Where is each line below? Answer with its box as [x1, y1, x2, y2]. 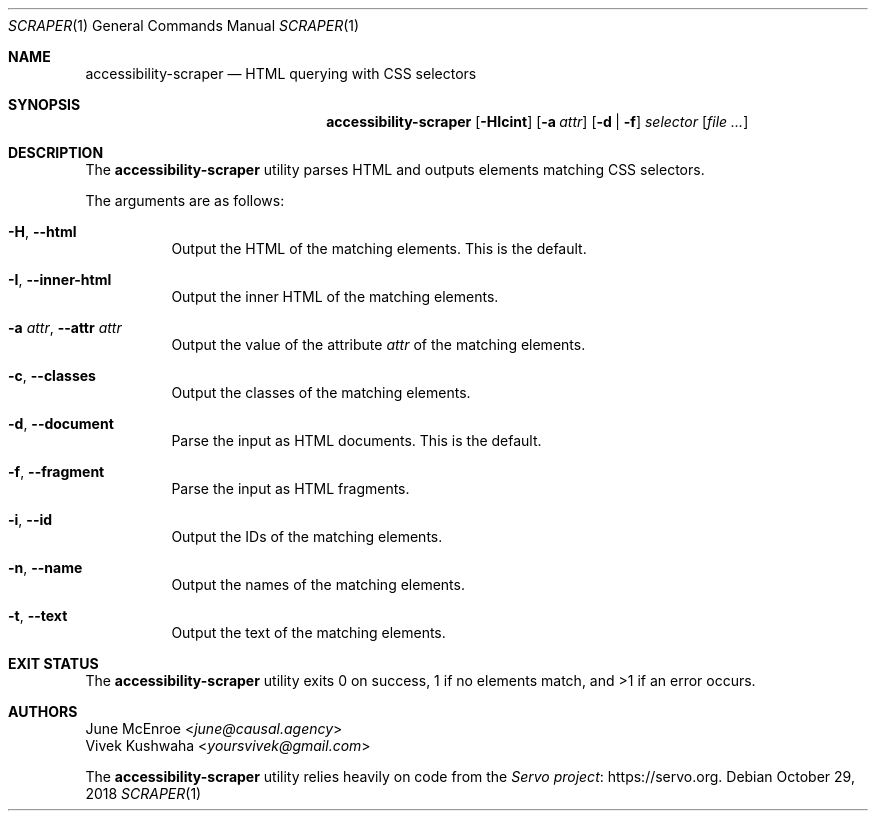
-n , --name [8, 559, 83, 576]
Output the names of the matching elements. [171, 576, 465, 593]
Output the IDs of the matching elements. [171, 528, 443, 545]
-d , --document [8, 415, 114, 432]
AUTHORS [8, 703, 78, 720]
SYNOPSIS [8, 96, 81, 113]
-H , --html [8, 223, 77, 240]
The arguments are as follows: [85, 192, 285, 209]
